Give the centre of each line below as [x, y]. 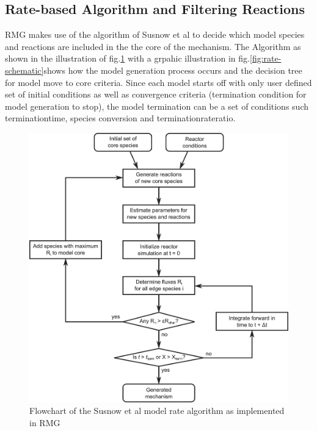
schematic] [24, 70]
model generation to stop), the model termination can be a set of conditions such [157, 106]
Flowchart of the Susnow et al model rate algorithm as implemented [157, 411]
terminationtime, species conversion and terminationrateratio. [120, 118]
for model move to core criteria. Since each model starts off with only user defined [158, 82]
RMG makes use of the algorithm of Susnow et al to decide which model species [155, 34]
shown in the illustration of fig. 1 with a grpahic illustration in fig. [127, 58]
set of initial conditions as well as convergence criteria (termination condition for [156, 94]
